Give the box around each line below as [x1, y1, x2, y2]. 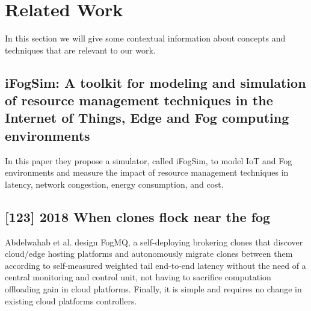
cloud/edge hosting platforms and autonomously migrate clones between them [5, 247, 293, 260]
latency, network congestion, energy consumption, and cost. [5, 177, 224, 190]
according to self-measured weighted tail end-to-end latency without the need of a [5, 259, 306, 271]
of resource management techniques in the [5, 91, 273, 109]
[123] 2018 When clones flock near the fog [5, 207, 271, 226]
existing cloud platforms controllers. [5, 294, 137, 307]
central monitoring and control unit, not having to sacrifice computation [5, 271, 271, 283]
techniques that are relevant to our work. [5, 43, 156, 56]
